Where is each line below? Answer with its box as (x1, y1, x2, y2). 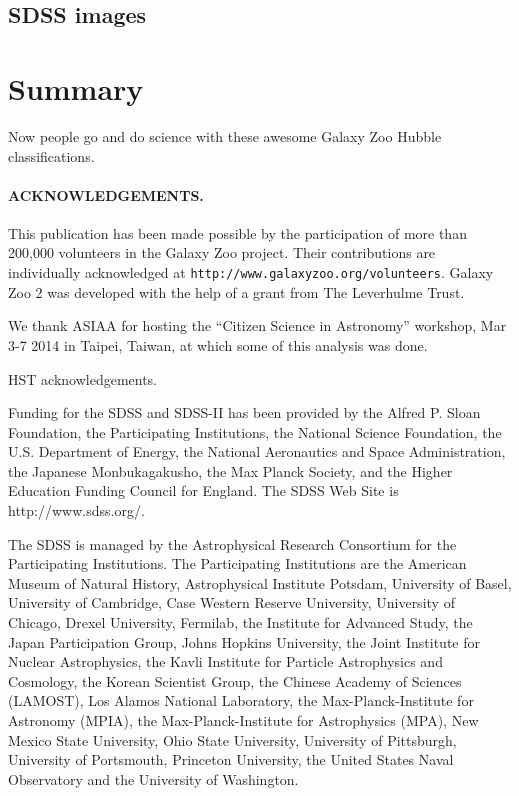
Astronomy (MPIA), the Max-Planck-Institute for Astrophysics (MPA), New (8, 710, 479, 731)
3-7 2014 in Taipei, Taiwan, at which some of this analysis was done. (8, 334, 428, 355)
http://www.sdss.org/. (8, 500, 145, 521)
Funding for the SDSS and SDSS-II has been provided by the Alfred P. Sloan (8, 402, 481, 423)
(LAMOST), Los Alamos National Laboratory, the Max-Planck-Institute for (8, 690, 474, 711)
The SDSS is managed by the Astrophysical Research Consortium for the (8, 533, 457, 554)
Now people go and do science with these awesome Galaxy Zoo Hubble (8, 125, 442, 146)
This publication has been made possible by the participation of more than (8, 222, 467, 243)
